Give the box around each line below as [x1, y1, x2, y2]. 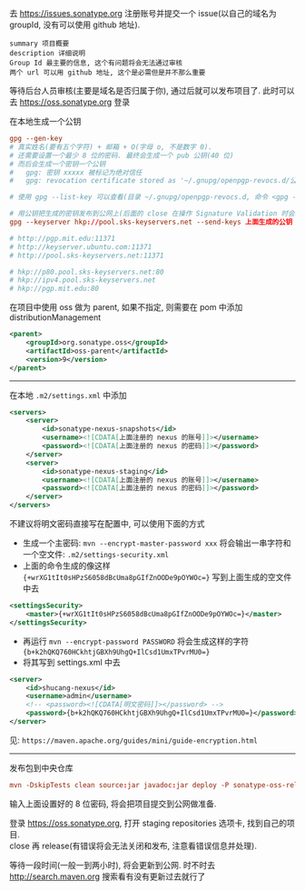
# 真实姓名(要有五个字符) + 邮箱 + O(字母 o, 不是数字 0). [9, 142, 213, 152]
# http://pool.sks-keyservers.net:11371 [9, 251, 165, 260]
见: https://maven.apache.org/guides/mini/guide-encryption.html [9, 735, 259, 746]
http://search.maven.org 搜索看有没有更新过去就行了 [9, 871, 206, 882]
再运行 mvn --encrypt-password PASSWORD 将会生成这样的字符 [22, 636, 250, 646]
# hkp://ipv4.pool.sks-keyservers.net [9, 275, 156, 285]
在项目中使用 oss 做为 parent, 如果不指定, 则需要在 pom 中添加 [9, 302, 243, 313]
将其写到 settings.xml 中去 [22, 656, 121, 667]
